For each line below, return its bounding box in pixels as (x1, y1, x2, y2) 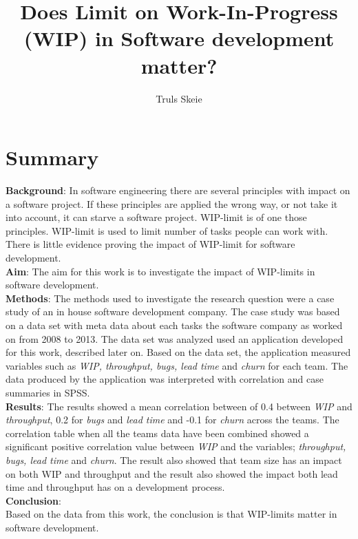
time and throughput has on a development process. (6, 480, 225, 494)
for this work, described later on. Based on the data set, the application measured (6, 345, 351, 359)
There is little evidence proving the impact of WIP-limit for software (6, 237, 295, 251)
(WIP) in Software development (23, 24, 335, 52)
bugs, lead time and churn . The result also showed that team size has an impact (6, 452, 342, 467)
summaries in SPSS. (6, 385, 90, 399)
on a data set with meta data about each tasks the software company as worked (6, 317, 343, 332)
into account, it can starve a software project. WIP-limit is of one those (6, 210, 307, 224)
